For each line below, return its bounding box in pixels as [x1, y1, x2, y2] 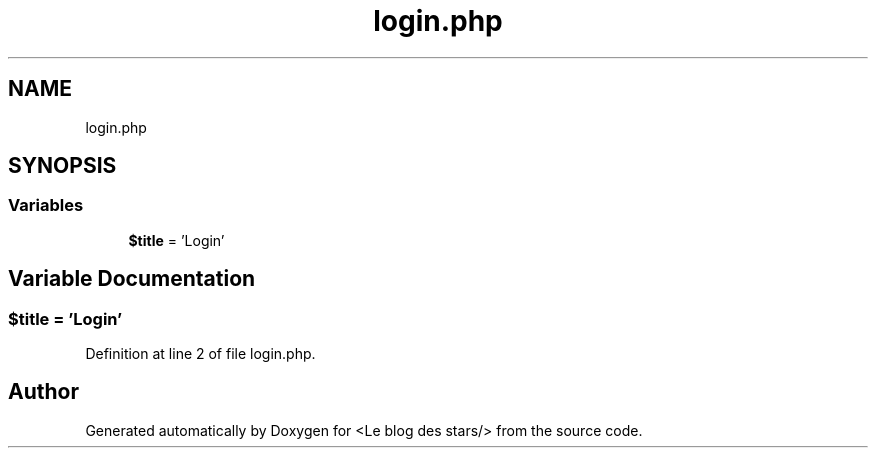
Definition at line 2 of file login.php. [85, 345, 316, 363]
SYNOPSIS [8, 153, 117, 179]
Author [8, 379, 79, 405]
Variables [8, 195, 84, 216]
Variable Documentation [8, 266, 256, 292]
